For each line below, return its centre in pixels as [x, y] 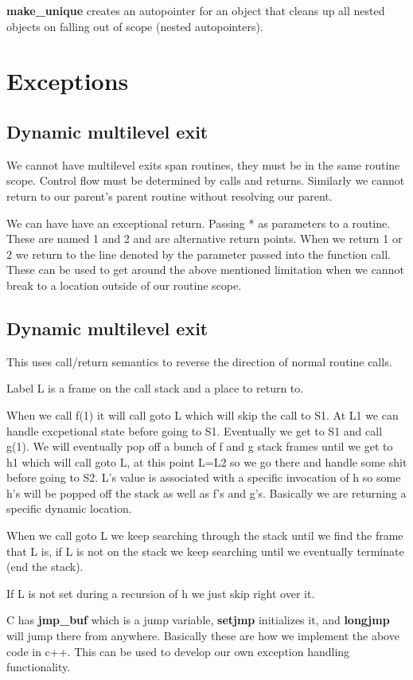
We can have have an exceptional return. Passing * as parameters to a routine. [199, 223]
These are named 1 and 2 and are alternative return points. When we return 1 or [205, 238]
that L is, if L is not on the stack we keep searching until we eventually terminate [205, 551]
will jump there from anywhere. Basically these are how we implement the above [203, 636]
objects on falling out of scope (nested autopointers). [135, 26]
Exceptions [68, 81]
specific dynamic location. [69, 508]
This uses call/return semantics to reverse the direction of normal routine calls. [199, 361]
